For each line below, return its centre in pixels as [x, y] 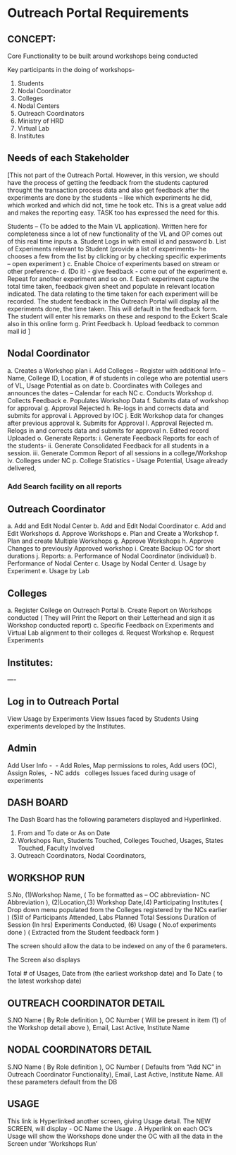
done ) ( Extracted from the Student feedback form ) [83, 933]
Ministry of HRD [41, 121]
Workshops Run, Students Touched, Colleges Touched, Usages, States [120, 841]
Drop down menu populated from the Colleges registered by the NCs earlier [117, 910]
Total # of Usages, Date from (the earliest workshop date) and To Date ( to [115, 974]
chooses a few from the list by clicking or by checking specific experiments [117, 256]
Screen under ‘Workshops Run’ [52, 1143]
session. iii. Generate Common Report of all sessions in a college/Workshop [117, 453]
